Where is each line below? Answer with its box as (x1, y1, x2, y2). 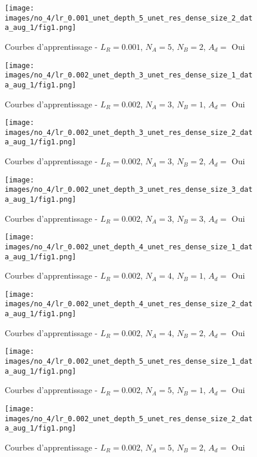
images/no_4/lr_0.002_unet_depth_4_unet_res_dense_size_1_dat (5, 242, 253, 251)
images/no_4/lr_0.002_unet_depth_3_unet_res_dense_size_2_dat (5, 128, 253, 137)
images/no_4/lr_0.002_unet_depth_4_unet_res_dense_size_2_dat (5, 300, 253, 309)
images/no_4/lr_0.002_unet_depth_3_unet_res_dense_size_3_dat (5, 185, 253, 194)
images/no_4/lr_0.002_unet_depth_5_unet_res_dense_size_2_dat (5, 414, 253, 423)
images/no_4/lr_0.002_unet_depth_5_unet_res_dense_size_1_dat (5, 357, 253, 366)
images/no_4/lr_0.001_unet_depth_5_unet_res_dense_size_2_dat (5, 13, 253, 22)
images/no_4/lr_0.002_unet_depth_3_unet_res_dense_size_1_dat (5, 71, 253, 80)
